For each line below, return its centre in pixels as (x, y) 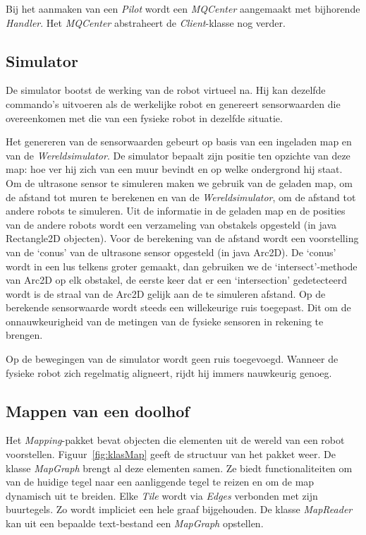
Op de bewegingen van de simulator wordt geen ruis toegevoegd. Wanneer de (172, 359)
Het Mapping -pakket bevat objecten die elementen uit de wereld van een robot (175, 440)
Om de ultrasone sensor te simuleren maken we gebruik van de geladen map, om (179, 182)
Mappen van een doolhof (98, 410)
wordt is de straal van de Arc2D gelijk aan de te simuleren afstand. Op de (166, 293)
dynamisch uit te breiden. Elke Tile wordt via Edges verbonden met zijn (162, 495)
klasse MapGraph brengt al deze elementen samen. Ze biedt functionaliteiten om (179, 468)
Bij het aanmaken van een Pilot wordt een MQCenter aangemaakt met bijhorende (183, 8)
